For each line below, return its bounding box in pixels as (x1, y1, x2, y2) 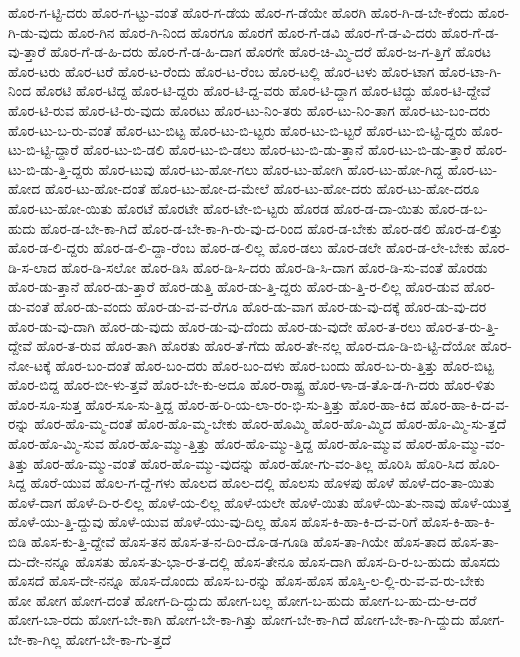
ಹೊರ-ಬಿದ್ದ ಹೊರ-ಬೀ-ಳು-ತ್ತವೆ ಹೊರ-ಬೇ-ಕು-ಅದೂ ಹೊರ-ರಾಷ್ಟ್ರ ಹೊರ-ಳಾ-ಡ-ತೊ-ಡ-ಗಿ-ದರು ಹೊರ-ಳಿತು (8, 374, 495, 395)
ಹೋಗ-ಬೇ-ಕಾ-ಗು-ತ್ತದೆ (65, 629, 171, 649)
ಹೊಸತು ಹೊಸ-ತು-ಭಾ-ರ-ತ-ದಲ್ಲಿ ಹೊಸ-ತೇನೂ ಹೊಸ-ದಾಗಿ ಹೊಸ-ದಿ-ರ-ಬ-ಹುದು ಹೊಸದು (75, 550, 501, 571)
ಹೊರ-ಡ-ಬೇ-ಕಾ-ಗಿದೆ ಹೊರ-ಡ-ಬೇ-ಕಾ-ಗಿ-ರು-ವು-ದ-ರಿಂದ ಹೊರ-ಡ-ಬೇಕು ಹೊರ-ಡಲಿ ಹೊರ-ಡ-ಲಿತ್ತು (40, 217, 503, 238)
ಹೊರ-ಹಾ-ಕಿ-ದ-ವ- (419, 393, 510, 414)
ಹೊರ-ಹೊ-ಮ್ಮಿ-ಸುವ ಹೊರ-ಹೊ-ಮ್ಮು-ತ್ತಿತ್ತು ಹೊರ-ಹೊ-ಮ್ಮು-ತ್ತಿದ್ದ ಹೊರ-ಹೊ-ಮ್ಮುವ (8, 433, 402, 454)
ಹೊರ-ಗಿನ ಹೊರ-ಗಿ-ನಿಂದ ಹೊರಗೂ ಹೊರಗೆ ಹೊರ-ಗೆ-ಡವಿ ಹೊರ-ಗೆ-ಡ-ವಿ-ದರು (67, 21, 437, 42)
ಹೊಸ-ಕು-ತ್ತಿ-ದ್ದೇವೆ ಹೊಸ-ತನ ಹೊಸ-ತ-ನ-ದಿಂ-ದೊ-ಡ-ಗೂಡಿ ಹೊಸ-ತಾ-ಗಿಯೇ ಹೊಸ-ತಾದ (30, 531, 446, 552)
